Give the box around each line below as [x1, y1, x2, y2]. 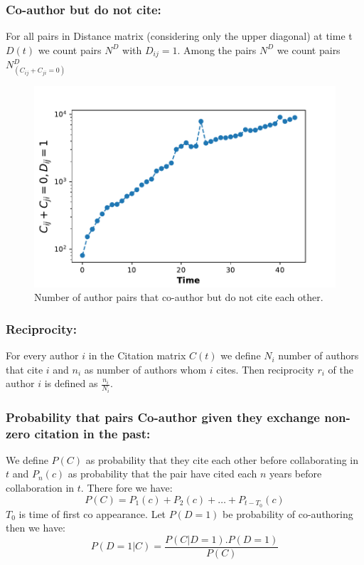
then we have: [6, 520, 65, 535]
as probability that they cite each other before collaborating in [85, 452, 359, 467]
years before [269, 466, 322, 481]
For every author [6, 348, 79, 363]
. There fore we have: [80, 480, 173, 495]
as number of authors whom [84, 361, 207, 376]
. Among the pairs [177, 42, 257, 57]
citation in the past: [34, 424, 151, 442]
